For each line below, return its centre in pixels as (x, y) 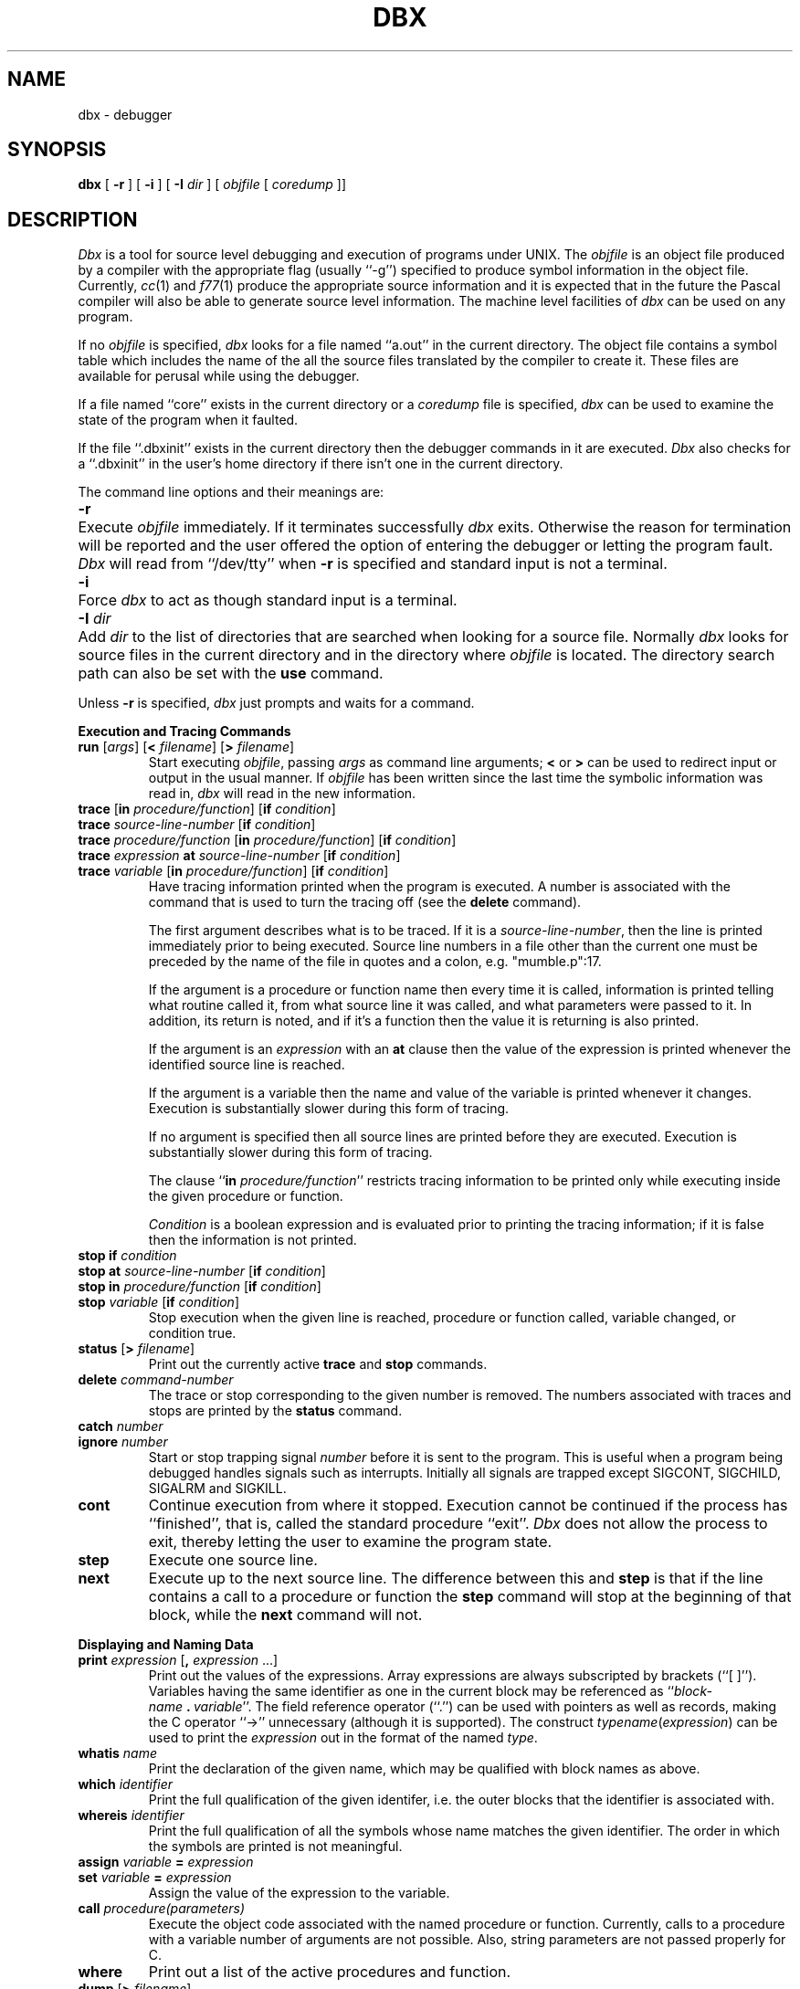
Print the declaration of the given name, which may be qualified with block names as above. (424, 1769)
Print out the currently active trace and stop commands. (318, 1364)
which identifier (125, 1784)
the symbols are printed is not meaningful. (275, 1847)
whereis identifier (131, 1815)
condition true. (192, 1333)
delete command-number (156, 1380)
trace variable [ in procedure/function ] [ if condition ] (233, 871)
